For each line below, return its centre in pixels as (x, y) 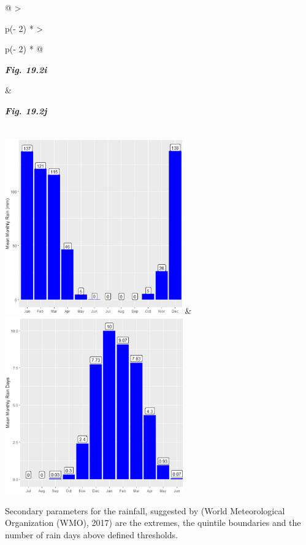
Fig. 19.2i (26, 69)
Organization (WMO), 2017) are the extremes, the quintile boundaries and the (153, 523)
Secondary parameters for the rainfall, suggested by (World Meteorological (145, 510)
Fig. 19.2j (26, 110)
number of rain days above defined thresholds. (91, 534)
